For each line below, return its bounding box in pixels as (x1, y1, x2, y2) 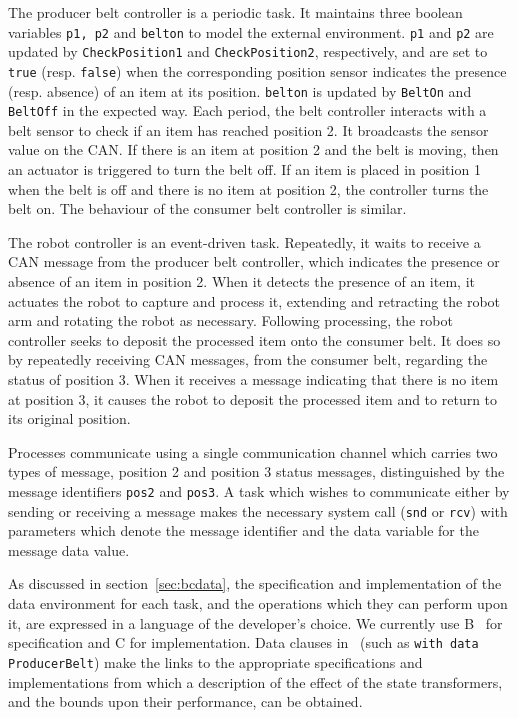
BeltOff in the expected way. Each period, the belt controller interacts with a (8, 100, 487, 121)
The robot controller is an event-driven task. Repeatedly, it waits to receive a (8, 231, 481, 252)
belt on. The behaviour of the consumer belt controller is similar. (8, 198, 407, 219)
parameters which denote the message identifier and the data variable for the (8, 520, 479, 541)
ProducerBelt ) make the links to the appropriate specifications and (8, 651, 423, 672)
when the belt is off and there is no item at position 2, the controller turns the (8, 178, 489, 199)
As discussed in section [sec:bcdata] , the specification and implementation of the (8, 573, 502, 594)
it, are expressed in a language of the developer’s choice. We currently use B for (8, 612, 503, 633)
